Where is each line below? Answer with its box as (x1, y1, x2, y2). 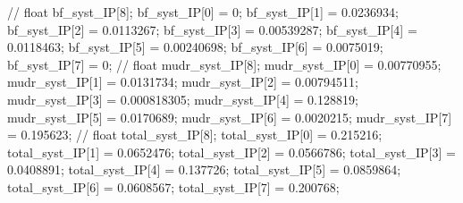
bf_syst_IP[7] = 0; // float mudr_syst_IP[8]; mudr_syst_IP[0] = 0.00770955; (7, 55, 442, 73)
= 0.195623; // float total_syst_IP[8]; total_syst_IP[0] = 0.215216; (7, 125, 383, 144)
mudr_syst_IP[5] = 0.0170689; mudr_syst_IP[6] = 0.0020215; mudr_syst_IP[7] (7, 107, 452, 126)
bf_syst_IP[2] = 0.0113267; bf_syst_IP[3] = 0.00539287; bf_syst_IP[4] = (7, 20, 417, 38)
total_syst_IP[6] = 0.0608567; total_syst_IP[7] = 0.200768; (7, 177, 340, 196)
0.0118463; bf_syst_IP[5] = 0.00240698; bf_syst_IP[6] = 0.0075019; (7, 38, 383, 56)
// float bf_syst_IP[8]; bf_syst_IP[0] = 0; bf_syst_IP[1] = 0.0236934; (7, 3, 399, 21)
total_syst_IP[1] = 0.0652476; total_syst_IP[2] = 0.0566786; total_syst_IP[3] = (7, 142, 456, 161)
